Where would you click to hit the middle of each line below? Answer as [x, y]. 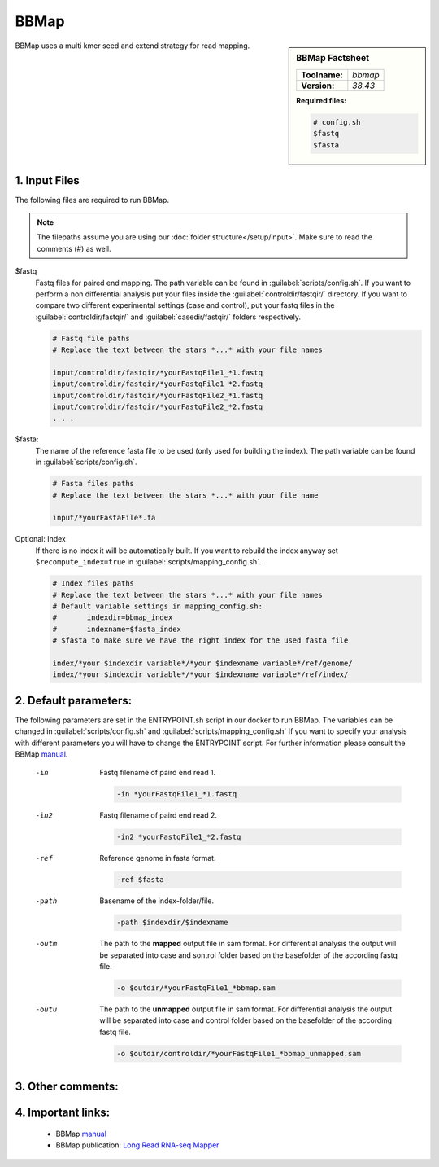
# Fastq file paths [91, 338]
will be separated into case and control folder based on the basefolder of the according [246, 1020]
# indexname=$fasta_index [117, 629]
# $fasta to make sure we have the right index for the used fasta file [200, 641]
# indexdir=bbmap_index [113, 618]
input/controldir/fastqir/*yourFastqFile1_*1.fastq [158, 372]
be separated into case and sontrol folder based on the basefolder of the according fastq [249, 955]
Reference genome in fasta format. [158, 858]
